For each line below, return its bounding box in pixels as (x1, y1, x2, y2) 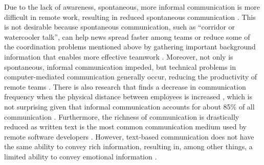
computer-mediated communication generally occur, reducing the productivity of (4, 71, 257, 82)
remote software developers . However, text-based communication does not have (4, 131, 254, 142)
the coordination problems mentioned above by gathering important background (4, 41, 256, 52)
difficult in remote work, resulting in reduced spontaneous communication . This (4, 11, 256, 22)
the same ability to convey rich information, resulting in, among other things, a (4, 141, 253, 152)
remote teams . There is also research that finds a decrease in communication (4, 81, 246, 92)
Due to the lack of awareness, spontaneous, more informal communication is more (4, 2, 260, 12)
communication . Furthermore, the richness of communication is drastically (4, 111, 239, 122)
